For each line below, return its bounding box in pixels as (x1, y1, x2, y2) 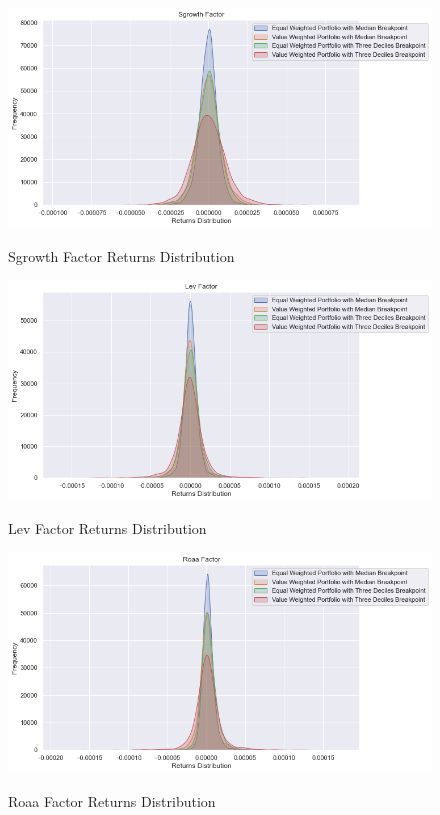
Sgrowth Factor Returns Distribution (8, 245, 235, 266)
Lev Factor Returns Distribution (8, 518, 207, 539)
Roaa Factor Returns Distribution (8, 790, 216, 811)
